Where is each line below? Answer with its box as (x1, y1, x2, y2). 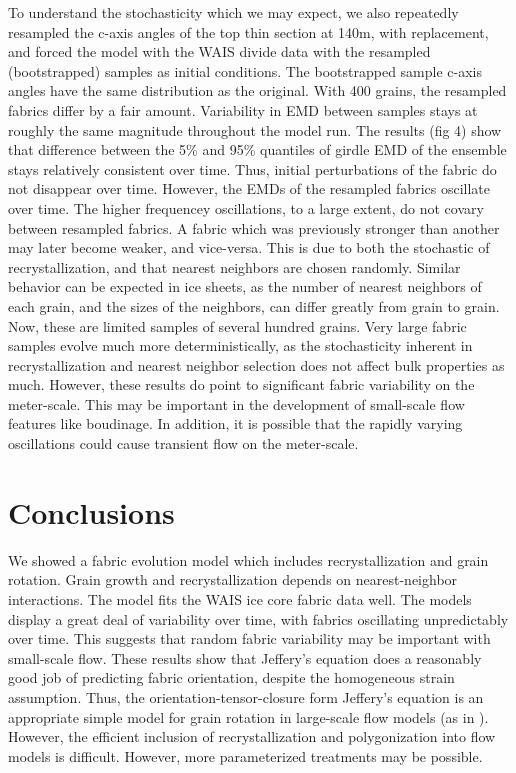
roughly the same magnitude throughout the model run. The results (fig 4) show (8, 119, 502, 140)
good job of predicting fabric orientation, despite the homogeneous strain (8, 667, 455, 688)
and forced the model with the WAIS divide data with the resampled (8, 41, 431, 62)
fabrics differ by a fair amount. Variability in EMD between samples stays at (8, 99, 478, 120)
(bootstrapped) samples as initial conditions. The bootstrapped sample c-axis (8, 60, 482, 81)
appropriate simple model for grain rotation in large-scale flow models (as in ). (8, 706, 489, 727)
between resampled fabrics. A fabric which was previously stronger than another (8, 217, 500, 238)
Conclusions (8, 491, 175, 532)
